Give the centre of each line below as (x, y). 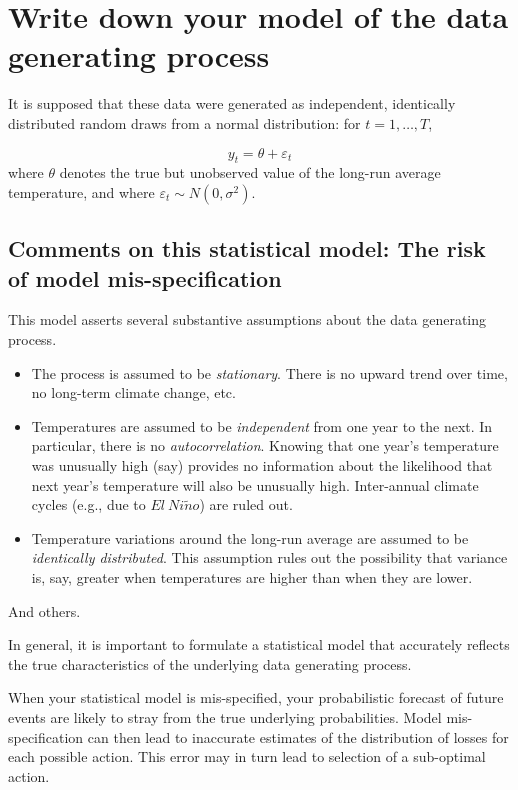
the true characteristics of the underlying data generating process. (210, 663)
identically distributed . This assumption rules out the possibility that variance (269, 557)
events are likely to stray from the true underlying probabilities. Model (225, 716)
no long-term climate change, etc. (133, 392)
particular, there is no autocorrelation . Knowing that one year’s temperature (265, 445)
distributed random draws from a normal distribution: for (184, 122)
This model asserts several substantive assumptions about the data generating (247, 319)
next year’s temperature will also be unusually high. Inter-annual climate (255, 484)
